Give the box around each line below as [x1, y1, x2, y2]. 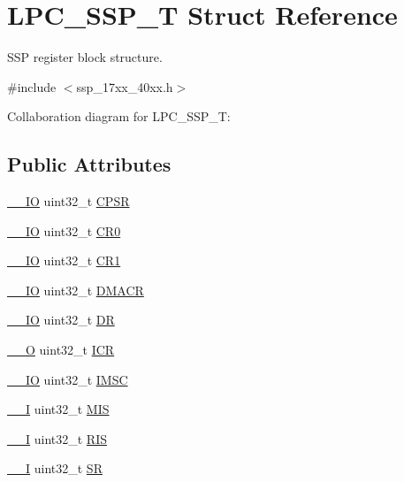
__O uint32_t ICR [7, 340, 115, 359]
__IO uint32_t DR [7, 310, 115, 329]
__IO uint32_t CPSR [7, 192, 130, 210]
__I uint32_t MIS [7, 400, 110, 418]
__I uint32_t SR [7, 459, 103, 478]
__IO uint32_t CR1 [7, 251, 121, 270]
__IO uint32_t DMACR [7, 280, 144, 299]
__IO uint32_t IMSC [7, 370, 128, 388]
